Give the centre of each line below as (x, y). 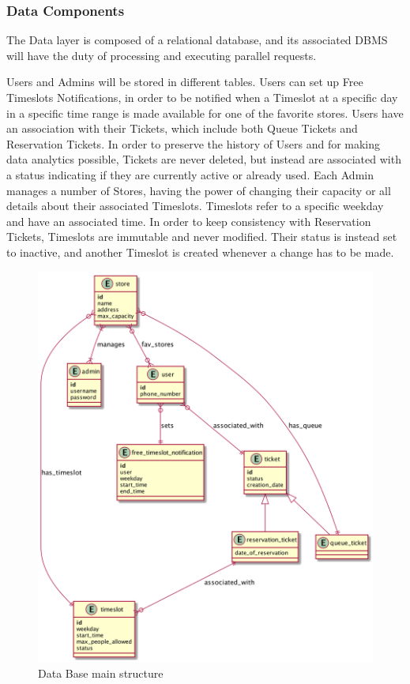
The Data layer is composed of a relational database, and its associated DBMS (197, 40)
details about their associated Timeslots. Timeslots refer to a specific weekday (195, 206)
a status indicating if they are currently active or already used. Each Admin (190, 174)
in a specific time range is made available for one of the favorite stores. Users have (205, 113)
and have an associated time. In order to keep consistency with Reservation (189, 221)
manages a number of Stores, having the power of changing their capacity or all (199, 190)
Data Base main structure (101, 673)
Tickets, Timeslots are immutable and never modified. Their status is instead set (202, 237)
